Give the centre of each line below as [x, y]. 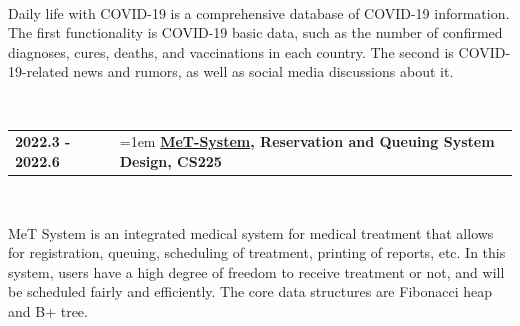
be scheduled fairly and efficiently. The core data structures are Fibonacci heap [250, 291]
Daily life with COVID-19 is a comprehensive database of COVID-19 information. [259, 12]
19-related [38, 71]
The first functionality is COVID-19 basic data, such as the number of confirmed [255, 32]
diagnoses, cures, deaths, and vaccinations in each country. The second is [231, 51]
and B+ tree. [48, 310]
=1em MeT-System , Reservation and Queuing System [307, 141]
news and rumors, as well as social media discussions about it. [263, 71]
